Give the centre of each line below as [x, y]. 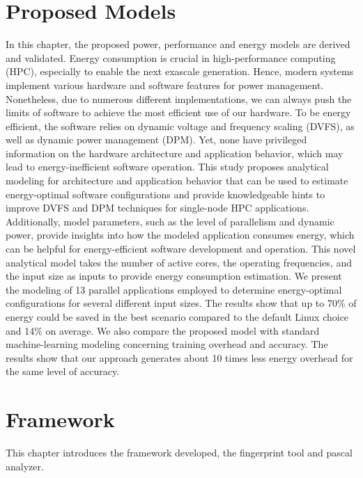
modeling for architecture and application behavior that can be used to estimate [177, 181]
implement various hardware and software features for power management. [165, 85]
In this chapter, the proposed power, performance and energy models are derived [178, 44]
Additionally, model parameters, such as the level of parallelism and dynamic [170, 221]
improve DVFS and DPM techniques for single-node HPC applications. [157, 208]
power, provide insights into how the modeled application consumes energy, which [180, 235]
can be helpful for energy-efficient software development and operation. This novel [181, 249]
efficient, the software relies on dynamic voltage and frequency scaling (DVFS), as [180, 126]
